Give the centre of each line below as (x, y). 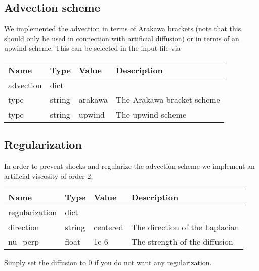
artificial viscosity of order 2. (49, 175)
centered (109, 227)
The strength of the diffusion (182, 242)
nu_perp (24, 242)
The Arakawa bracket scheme (168, 99)
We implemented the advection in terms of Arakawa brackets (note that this (123, 29)
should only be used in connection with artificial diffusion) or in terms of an (122, 38)
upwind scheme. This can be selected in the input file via (92, 48)
